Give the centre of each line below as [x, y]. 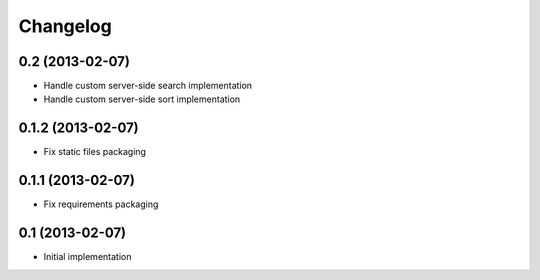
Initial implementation [87, 257]
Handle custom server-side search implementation [148, 86]
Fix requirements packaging [101, 204]
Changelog [65, 26]
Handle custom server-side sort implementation [142, 99]
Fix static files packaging [95, 152]
